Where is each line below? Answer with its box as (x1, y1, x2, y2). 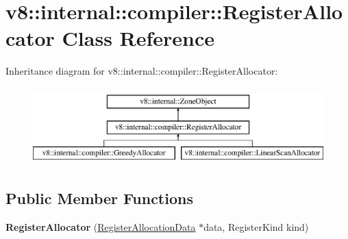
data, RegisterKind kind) (203, 220, 309, 234)
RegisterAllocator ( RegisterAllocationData (5, 220, 196, 234)
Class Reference (62, 24, 215, 52)
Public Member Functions (5, 188, 193, 209)
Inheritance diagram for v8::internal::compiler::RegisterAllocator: (5, 64, 278, 78)
